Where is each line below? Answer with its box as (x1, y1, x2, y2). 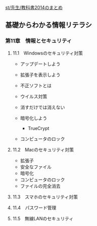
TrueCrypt (27, 125, 50, 131)
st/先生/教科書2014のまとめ (5, 5, 63, 10)
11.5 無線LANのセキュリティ (12, 215, 74, 221)
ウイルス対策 (20, 93, 47, 99)
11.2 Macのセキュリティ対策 (12, 146, 74, 153)
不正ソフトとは (20, 82, 52, 88)
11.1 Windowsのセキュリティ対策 (12, 50, 83, 56)
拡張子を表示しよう (20, 71, 61, 78)
